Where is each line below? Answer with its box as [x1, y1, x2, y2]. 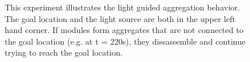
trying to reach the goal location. [5, 46, 123, 59]
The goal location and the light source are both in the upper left [5, 12, 235, 24]
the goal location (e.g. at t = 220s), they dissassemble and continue [5, 35, 246, 47]
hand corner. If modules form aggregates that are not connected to [5, 24, 244, 36]
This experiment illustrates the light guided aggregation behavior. [5, 1, 240, 13]
